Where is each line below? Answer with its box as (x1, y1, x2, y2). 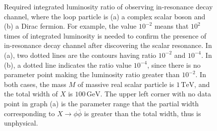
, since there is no (147, 59, 201, 70)
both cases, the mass (4, 79, 66, 89)
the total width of (4, 88, 58, 99)
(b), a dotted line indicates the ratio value (4, 59, 132, 70)
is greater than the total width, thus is (84, 108, 201, 118)
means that (154, 21, 189, 31)
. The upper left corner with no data (100, 88, 211, 99)
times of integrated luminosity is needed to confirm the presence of (4, 30, 207, 41)
